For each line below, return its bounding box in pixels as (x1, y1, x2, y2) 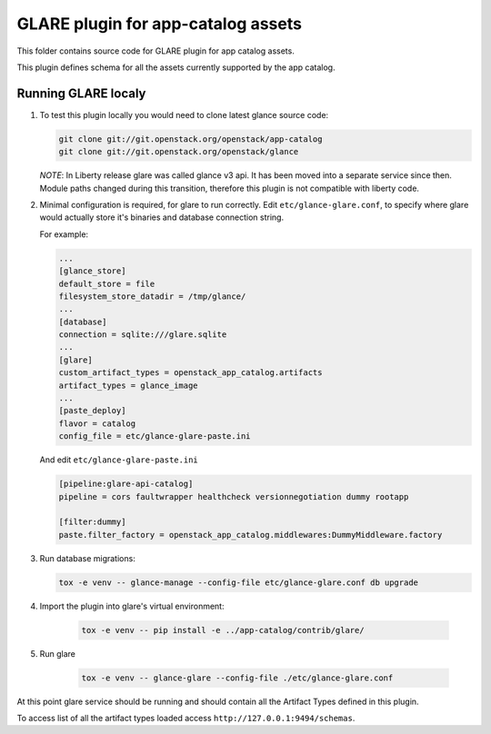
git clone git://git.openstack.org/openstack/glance (58, 146, 299, 157)
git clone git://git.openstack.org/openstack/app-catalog (58, 134, 323, 144)
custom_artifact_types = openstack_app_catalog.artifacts (58, 368, 323, 378)
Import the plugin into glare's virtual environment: (39, 600, 225, 611)
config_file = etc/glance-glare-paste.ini (58, 431, 251, 441)
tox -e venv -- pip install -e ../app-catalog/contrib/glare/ (81, 625, 365, 635)
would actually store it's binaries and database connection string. (39, 212, 285, 223)
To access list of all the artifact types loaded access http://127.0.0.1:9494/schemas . (16, 713, 356, 724)
